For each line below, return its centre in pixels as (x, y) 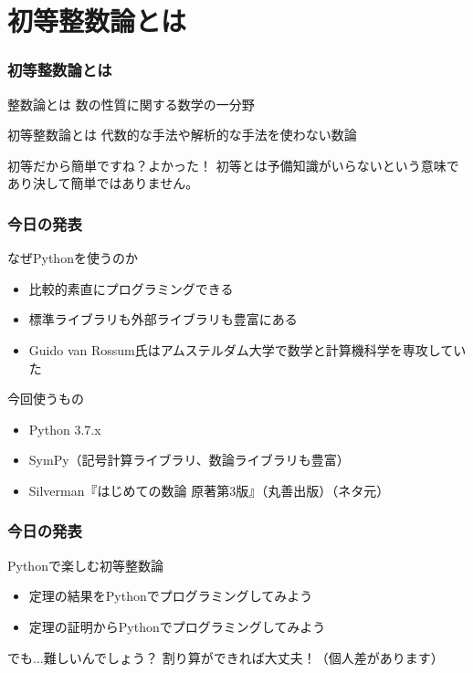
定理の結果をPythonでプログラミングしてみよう (171, 596)
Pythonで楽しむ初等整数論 (85, 565)
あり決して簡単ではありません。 (103, 183)
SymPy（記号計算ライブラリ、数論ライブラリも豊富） (189, 460)
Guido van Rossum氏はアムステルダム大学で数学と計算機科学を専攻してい (247, 349)
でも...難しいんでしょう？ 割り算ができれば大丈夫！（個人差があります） (226, 657)
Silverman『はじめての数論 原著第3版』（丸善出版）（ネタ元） (209, 490)
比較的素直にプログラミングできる (131, 288)
